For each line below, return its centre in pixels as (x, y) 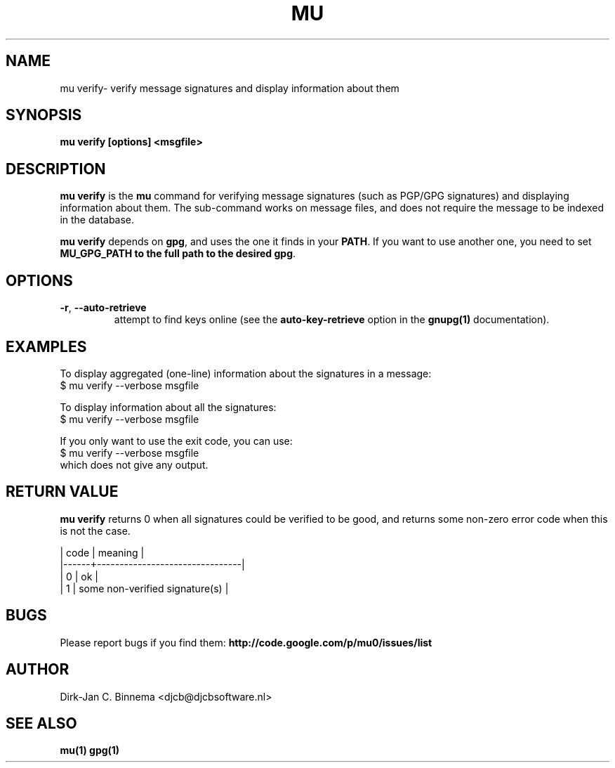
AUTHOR (38, 670)
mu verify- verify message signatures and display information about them (230, 88)
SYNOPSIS (44, 115)
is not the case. (95, 531)
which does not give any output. (134, 464)
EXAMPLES (46, 346)
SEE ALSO (41, 723)
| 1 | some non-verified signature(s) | (144, 588)
